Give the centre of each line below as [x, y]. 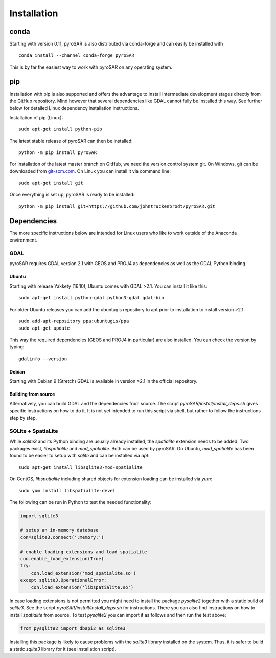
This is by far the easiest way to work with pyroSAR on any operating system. [91, 67]
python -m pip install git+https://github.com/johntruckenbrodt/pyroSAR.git [117, 206]
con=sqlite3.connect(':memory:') [62, 537]
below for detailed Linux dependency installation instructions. [74, 108]
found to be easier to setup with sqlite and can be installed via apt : [79, 456]
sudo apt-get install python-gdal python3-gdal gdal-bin [91, 298]
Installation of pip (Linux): [36, 117]
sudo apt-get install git [51, 183]
